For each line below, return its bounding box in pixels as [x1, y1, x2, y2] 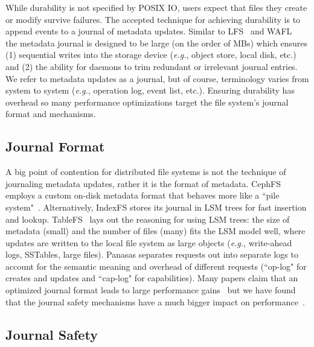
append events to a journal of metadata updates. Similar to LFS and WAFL [5, 25, 292, 37]
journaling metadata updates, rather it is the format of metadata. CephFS [5, 177, 281, 189]
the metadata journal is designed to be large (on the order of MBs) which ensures [5, 36, 308, 49]
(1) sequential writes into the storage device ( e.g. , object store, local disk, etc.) [5, 48, 296, 61]
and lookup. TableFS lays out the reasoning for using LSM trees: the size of [5, 212, 290, 225]
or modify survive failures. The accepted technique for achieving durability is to [5, 13, 301, 25]
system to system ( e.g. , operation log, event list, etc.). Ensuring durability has [5, 84, 295, 97]
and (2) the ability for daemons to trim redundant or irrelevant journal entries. [5, 60, 298, 72]
